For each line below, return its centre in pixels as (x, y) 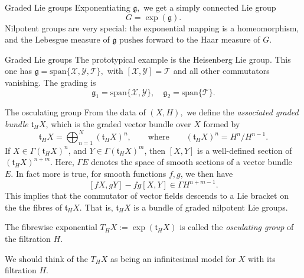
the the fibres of (33, 207)
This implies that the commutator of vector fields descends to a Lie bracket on (147, 195)
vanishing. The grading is (50, 82)
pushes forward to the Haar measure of (190, 39)
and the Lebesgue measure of (57, 39)
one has (18, 71)
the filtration (28, 238)
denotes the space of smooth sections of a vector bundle (192, 162)
